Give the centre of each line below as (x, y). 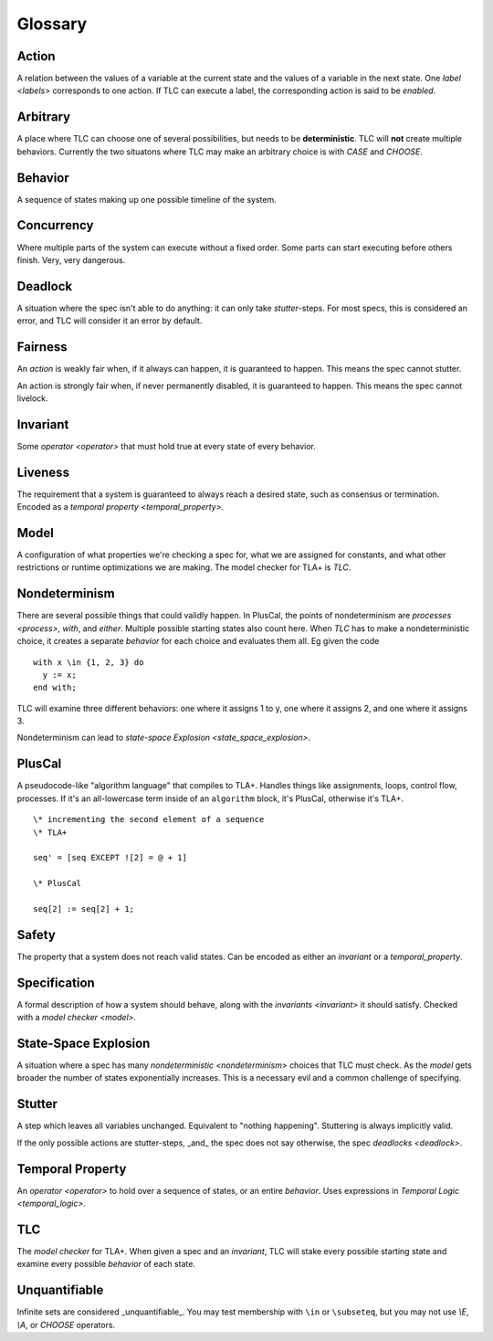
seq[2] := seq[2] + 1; (84, 908)
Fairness (42, 347)
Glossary (52, 24)
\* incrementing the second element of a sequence (149, 819)
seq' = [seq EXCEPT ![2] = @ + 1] (110, 858)
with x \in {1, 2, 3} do (89, 662)
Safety (37, 935)
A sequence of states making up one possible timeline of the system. (147, 199)
